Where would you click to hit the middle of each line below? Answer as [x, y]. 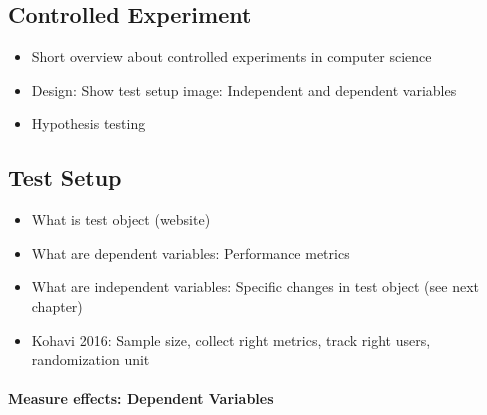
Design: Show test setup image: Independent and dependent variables [244, 89]
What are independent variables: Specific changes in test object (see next [255, 286]
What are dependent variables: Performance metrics [190, 252]
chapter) [57, 305]
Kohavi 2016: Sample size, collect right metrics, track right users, [231, 339]
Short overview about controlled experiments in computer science [231, 56]
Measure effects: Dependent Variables [141, 398]
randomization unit [90, 359]
